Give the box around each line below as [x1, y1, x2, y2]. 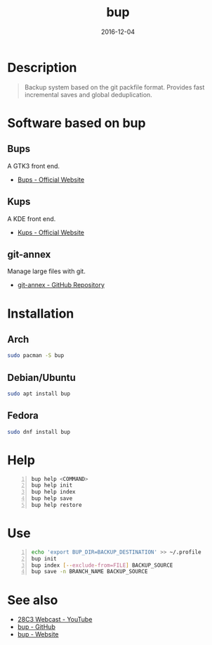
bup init [31, 555, 58, 562]
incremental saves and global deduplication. [24, 90, 152, 99]
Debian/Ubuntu [7, 371, 76, 384]
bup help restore [31, 501, 82, 508]
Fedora [7, 410, 39, 422]
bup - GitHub [17, 622, 56, 631]
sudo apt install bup [7, 390, 71, 397]
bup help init [31, 482, 73, 489]
